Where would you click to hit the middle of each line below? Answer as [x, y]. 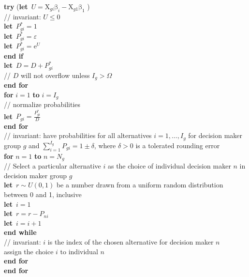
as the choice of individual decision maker [169, 166]
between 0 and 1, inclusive [43, 194]
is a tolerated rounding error [178, 145]
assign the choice [29, 251]
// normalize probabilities [42, 104]
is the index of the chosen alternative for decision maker [131, 241]
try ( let [16, 6]
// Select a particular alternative [52, 166]
